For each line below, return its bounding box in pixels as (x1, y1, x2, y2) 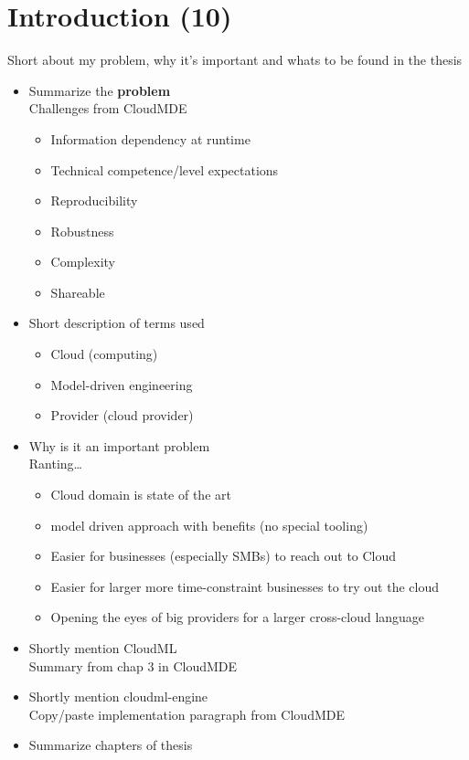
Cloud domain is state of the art (50, 485, 231, 504)
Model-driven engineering (50, 375, 193, 394)
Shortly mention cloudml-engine (28, 687, 208, 706)
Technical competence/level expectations (50, 160, 279, 179)
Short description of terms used (28, 313, 205, 332)
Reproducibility (50, 191, 138, 210)
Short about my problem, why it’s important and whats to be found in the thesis (7, 50, 463, 69)
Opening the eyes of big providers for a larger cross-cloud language (50, 607, 425, 627)
